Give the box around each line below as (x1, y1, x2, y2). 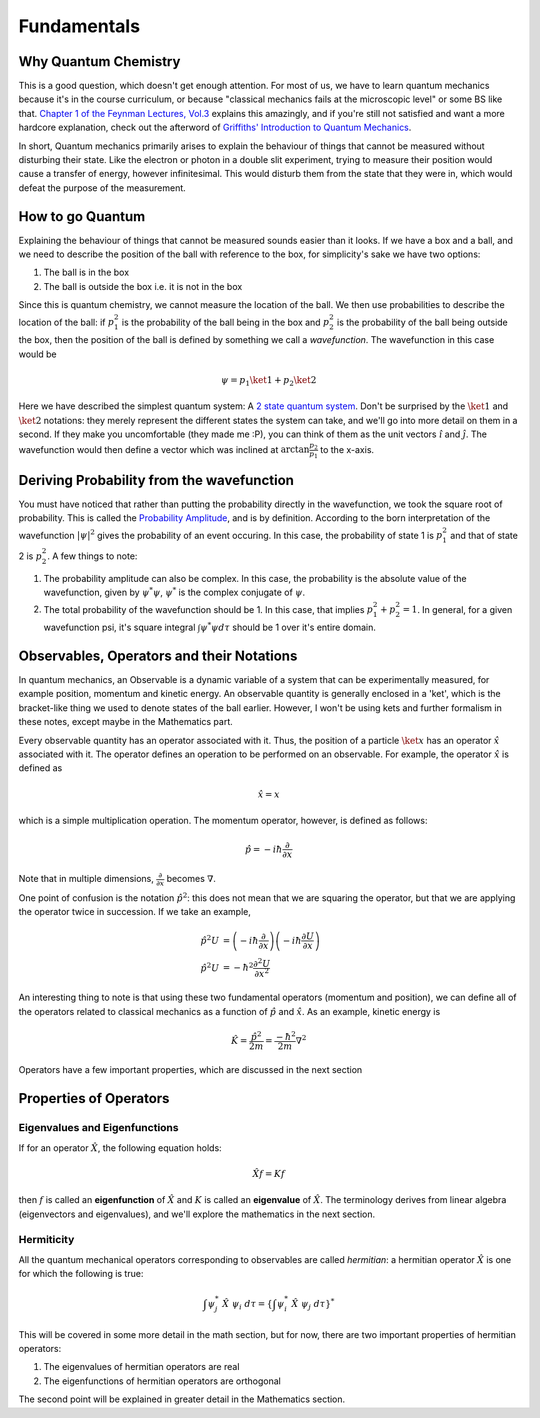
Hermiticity (18, 1233, 75, 1247)
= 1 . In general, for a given (402, 603, 513, 615)
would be (18, 348, 57, 360)
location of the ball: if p (18, 316, 115, 328)
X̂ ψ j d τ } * (291, 1296, 335, 1312)
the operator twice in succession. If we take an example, (18, 906, 252, 918)
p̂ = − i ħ (245, 843, 283, 855)
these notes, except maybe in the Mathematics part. (18, 716, 234, 728)
